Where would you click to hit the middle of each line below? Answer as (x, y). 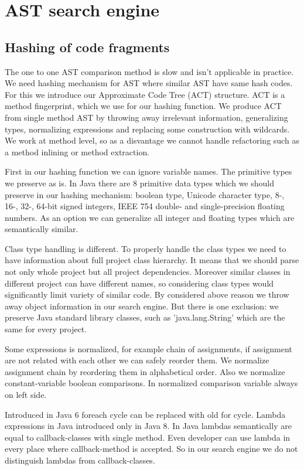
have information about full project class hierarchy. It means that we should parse (152, 260)
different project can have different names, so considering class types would (139, 283)
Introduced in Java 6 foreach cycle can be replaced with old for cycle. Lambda (145, 414)
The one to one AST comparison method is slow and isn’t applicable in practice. (149, 71)
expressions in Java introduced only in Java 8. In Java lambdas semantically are (148, 426)
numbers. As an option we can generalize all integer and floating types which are (150, 217)
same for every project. (46, 329)
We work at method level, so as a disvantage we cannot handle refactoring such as (152, 140)
